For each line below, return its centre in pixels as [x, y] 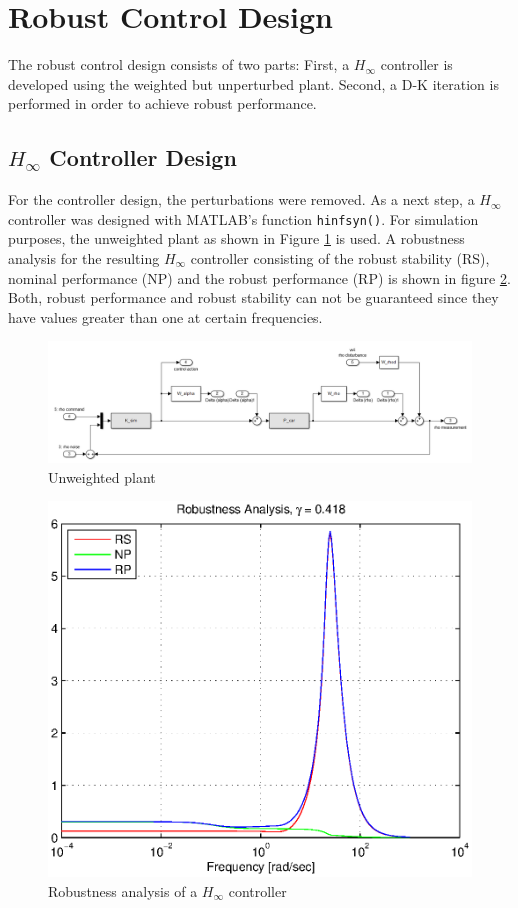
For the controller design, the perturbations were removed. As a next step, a [241, 199]
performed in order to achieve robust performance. [162, 103]
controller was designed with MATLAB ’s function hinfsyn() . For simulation [243, 218]
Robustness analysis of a [123, 890]
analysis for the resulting [84, 257]
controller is [416, 64]
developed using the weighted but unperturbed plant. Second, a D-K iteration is [253, 83]
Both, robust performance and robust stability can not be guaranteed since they [253, 297]
